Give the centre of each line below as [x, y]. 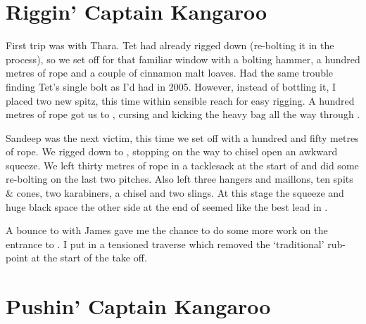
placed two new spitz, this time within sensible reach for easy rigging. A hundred [180, 100]
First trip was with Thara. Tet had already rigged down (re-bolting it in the [170, 45]
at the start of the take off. [89, 258]
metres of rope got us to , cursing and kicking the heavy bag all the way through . [183, 114]
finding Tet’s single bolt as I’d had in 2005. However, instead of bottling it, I [171, 86]
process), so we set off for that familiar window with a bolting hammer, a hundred [183, 59]
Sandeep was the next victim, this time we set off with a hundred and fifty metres [182, 137]
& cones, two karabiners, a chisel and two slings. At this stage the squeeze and [175, 193]
